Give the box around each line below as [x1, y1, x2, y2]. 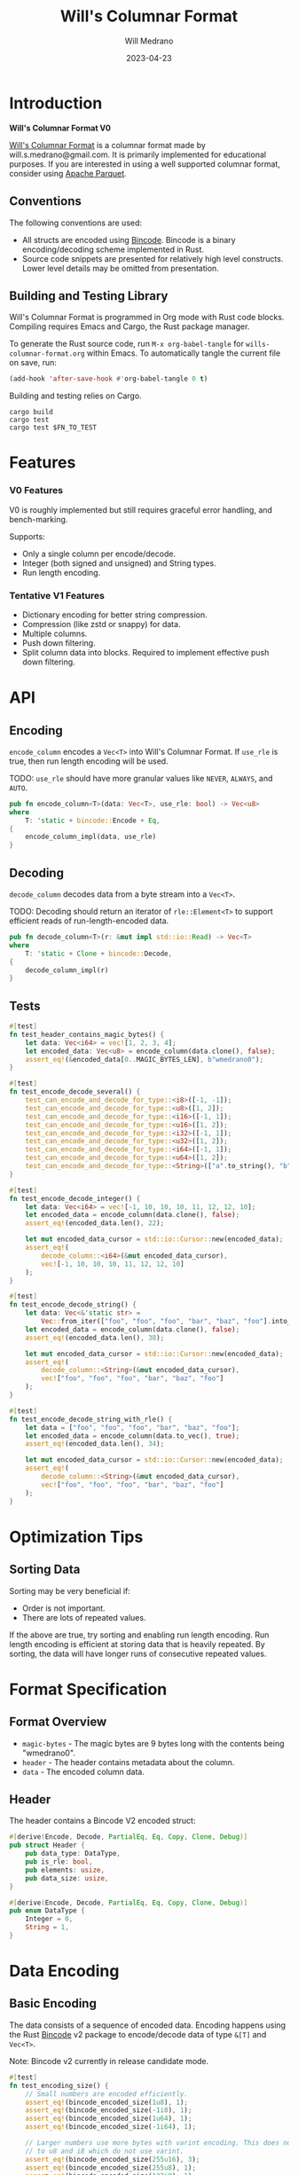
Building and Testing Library [9, 288, 169, 303]
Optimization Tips [9, 1527, 144, 1547]
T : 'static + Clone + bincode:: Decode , [25, 949, 173, 958]
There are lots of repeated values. [21, 1612, 146, 1622]
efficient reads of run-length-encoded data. [9, 915, 169, 926]
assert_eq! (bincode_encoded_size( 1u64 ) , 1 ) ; [25, 2114, 192, 2124]
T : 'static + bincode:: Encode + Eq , [25, 816, 161, 825]
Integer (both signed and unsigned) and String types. [21, 557, 216, 569]
